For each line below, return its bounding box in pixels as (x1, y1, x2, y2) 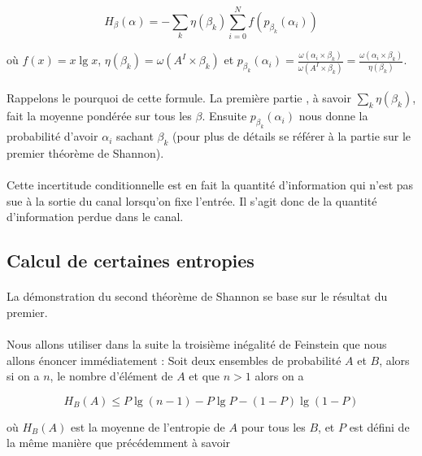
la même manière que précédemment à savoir (7, 434, 231, 451)
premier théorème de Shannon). (7, 144, 164, 161)
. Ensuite (202, 107, 247, 124)
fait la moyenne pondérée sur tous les (7, 107, 192, 124)
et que (189, 367, 220, 384)
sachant (115, 128, 154, 145)
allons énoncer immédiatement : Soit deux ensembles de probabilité (7, 351, 342, 368)
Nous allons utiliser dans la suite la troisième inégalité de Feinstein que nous (7, 336, 387, 353)
